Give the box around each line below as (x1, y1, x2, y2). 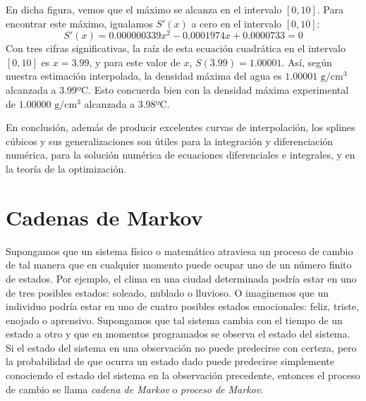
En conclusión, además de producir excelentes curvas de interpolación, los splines (6, 120, 355, 135)
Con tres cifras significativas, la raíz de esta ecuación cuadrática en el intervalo (6, 41, 346, 56)
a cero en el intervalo (191, 16, 282, 30)
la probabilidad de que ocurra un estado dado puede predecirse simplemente (6, 354, 334, 369)
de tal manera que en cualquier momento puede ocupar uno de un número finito (6, 257, 352, 272)
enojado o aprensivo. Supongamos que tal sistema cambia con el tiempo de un (6, 312, 343, 327)
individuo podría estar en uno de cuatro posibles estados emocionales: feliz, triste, (6, 299, 359, 314)
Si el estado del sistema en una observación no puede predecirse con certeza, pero (6, 340, 357, 354)
